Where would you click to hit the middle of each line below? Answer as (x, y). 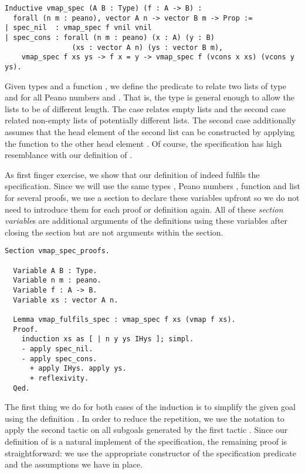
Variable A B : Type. (55, 270)
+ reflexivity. (59, 378)
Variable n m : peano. (57, 280)
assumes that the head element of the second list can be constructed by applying (150, 131)
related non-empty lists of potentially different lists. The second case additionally (150, 120)
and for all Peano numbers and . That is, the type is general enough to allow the (150, 97)
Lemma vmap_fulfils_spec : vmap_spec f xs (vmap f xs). (124, 319)
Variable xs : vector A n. (66, 300)
